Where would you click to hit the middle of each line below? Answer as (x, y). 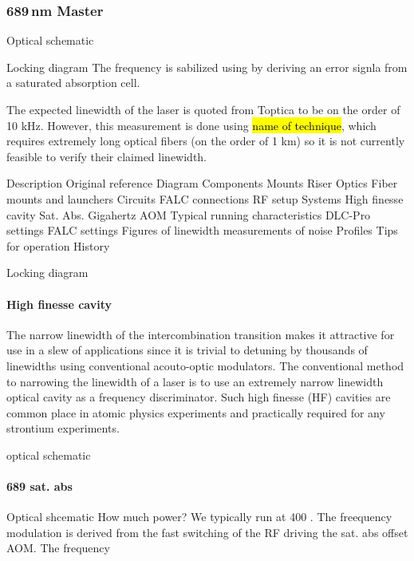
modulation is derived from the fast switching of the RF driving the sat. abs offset (207, 532)
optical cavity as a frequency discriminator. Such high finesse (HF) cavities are (199, 397)
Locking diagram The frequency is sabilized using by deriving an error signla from (207, 67)
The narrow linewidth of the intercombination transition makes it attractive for (201, 334)
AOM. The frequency (58, 548)
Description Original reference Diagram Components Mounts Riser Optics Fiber (202, 183)
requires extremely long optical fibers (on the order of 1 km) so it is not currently (206, 141)
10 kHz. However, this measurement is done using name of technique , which (191, 125)
